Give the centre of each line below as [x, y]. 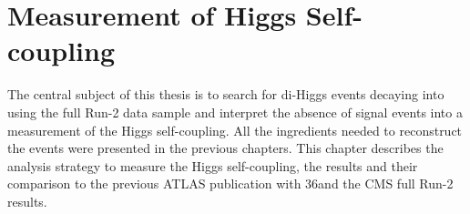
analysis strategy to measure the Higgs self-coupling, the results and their [213, 165]
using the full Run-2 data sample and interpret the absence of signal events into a [235, 112]
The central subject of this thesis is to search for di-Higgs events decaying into [226, 94]
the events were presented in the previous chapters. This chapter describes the [225, 148]
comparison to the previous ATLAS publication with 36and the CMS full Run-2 [230, 183]
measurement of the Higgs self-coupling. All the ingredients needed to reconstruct [235, 130]
